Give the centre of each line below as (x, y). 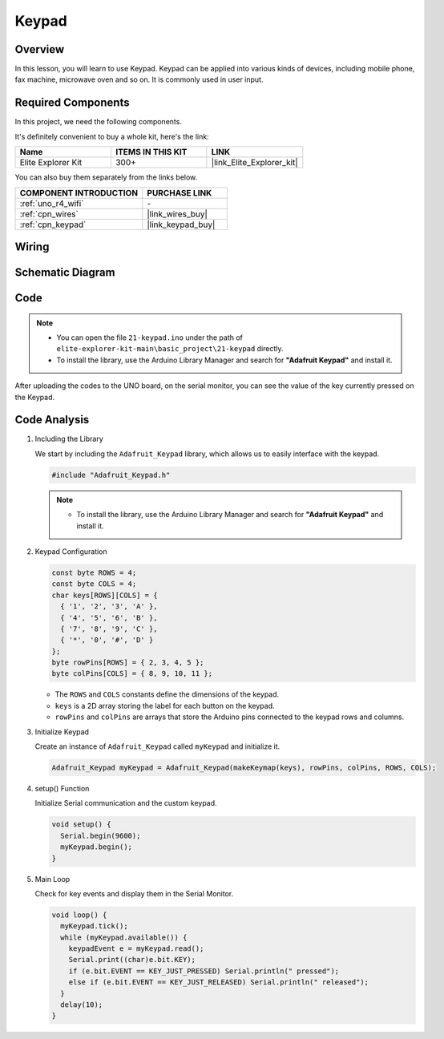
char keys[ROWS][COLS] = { (105, 595)
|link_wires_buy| (178, 214)
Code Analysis (52, 420)
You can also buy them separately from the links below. (106, 177)
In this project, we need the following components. (98, 122)
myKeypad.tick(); (94, 926)
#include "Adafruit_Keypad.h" (111, 475)
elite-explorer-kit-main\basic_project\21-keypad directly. (170, 349)
